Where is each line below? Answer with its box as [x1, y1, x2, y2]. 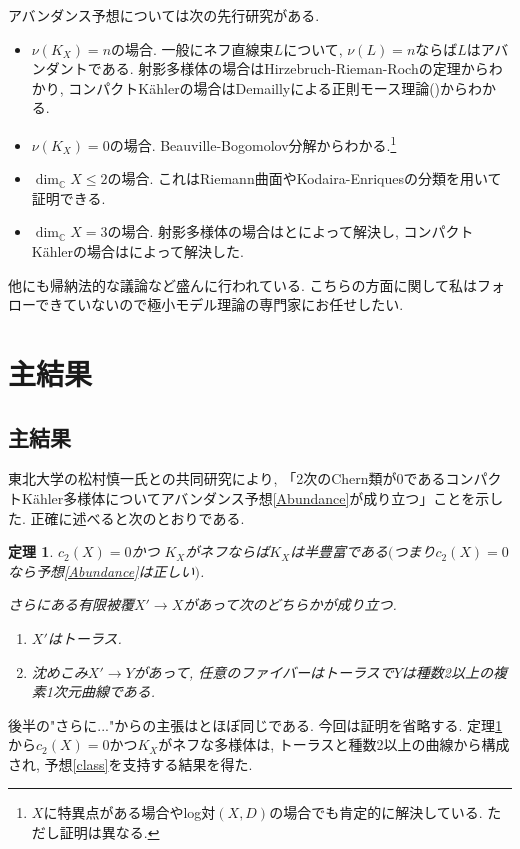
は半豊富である [290, 541, 388, 562]
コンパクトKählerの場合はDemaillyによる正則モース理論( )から [68, 77, 469, 98]
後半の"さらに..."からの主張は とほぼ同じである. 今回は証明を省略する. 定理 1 [8, 714, 503, 735]
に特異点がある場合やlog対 [43, 802, 216, 823]
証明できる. [31, 187, 106, 208]
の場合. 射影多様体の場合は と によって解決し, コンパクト [107, 221, 474, 242]
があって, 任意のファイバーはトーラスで [133, 661, 394, 682]
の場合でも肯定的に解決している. [269, 802, 483, 823]
